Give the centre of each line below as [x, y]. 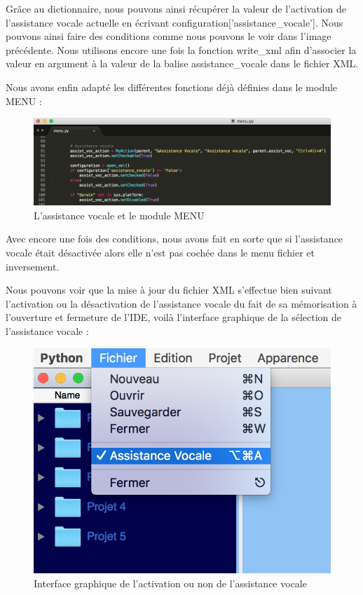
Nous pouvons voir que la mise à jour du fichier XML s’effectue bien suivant [169, 290]
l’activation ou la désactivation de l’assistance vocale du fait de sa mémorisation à [181, 303]
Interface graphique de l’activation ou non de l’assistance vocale [170, 583]
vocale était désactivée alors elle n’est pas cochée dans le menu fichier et [160, 252]
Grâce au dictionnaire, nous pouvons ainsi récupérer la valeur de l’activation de [176, 8]
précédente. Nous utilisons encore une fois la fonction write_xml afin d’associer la [181, 49]
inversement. [33, 266]
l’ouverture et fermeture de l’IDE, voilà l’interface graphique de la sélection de [174, 317]
